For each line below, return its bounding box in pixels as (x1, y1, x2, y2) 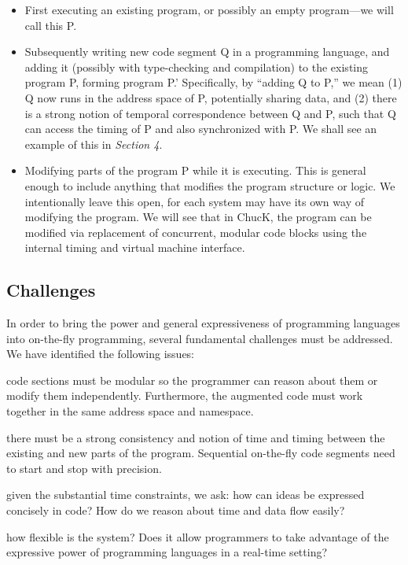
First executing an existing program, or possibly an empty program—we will (24, 2, 394, 17)
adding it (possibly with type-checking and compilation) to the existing (24, 58, 369, 75)
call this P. (24, 17, 77, 33)
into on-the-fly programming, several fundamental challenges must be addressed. (6, 330, 393, 346)
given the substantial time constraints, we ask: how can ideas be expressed (6, 486, 365, 503)
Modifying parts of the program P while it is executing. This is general (24, 162, 366, 179)
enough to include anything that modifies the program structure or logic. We (24, 177, 395, 194)
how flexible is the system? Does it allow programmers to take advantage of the (6, 528, 389, 545)
